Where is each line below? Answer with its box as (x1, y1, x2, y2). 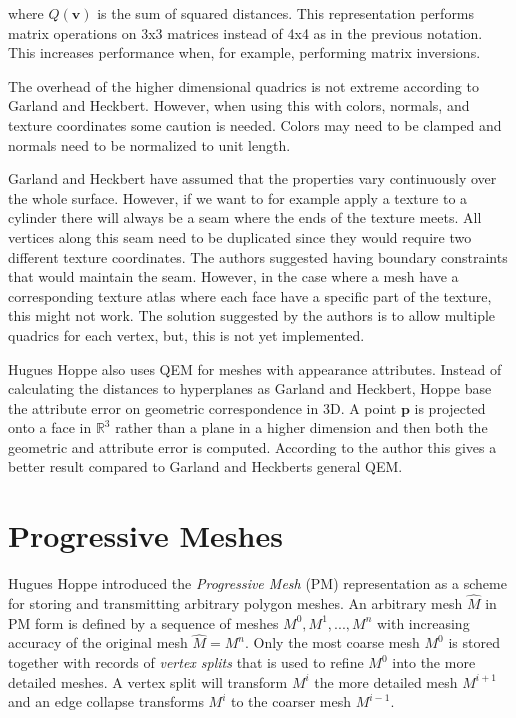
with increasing (376, 612, 470, 633)
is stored (448, 632, 500, 653)
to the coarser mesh (231, 691, 351, 712)
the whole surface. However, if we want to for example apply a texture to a (8, 187, 468, 208)
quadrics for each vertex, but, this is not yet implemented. (8, 324, 365, 345)
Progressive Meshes (8, 515, 283, 556)
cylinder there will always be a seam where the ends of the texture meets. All (8, 207, 482, 228)
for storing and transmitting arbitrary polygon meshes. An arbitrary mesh (8, 593, 463, 613)
